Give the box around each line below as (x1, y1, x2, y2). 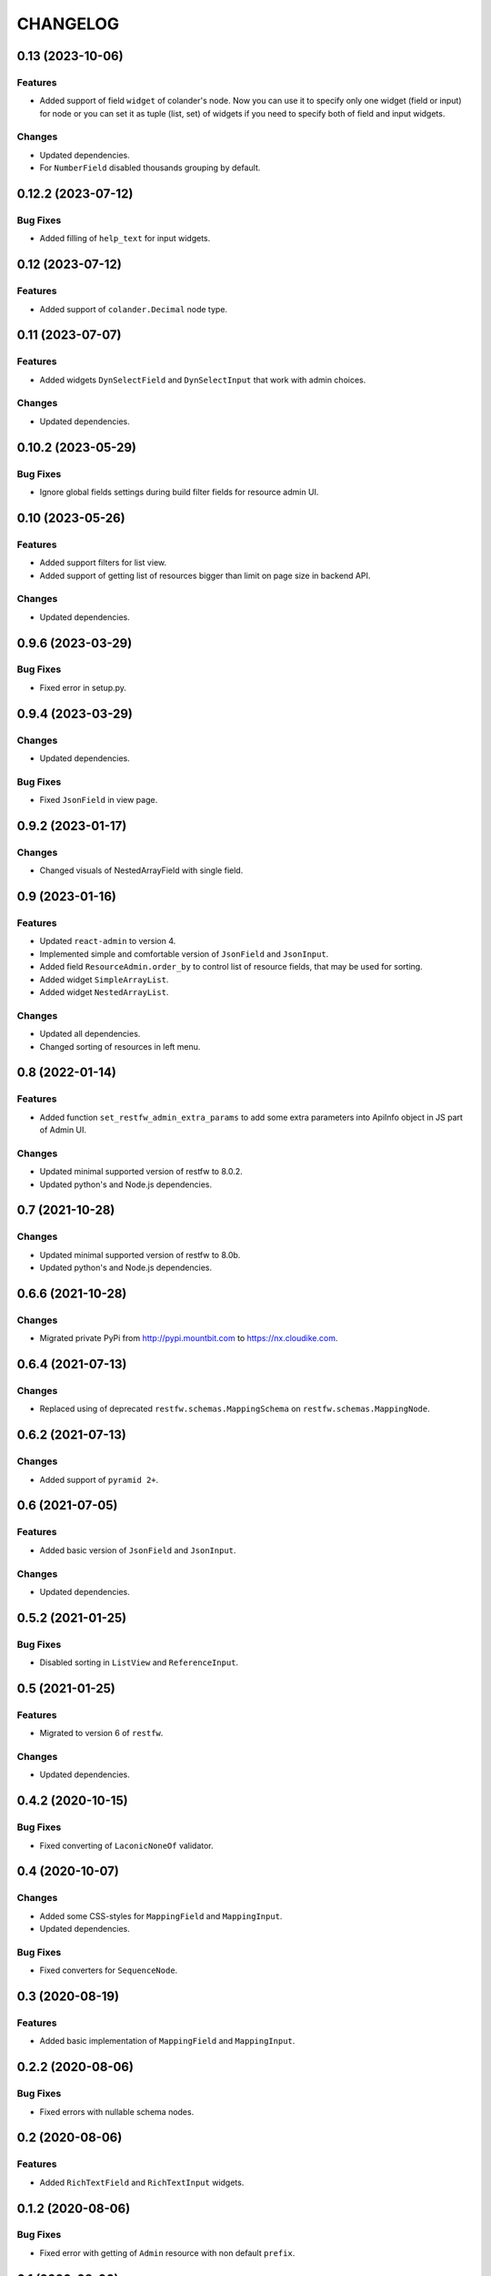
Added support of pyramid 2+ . (39, 1474, 159, 1485)
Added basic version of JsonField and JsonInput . (39, 1544, 236, 1556)
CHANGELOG (16, 14, 120, 34)
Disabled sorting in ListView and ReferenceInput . (39, 1657, 239, 1668)
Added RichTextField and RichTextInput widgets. (39, 2177, 245, 2188)
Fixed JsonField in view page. (39, 795, 158, 806)
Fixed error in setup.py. (39, 682, 127, 693)
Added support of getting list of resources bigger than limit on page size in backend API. (39, 570, 371, 581)
